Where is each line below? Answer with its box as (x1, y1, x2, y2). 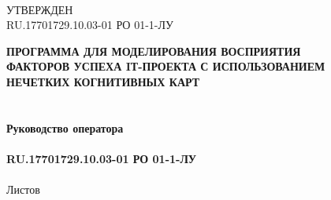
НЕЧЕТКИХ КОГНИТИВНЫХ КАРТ (6, 73, 200, 89)
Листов (6, 181, 40, 198)
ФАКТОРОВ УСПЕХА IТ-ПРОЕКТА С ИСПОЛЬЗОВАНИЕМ (6, 58, 325, 75)
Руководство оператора (6, 119, 124, 136)
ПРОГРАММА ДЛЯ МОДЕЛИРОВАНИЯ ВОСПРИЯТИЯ (6, 42, 301, 59)
